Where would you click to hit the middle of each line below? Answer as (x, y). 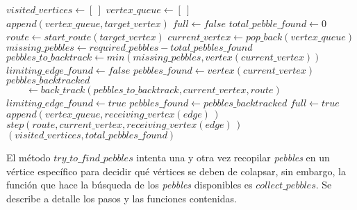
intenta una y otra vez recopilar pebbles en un (233, 157)
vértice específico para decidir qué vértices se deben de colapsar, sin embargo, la (176, 171)
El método (28, 157)
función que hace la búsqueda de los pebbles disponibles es (130, 185)
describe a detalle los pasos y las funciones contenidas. (122, 198)
